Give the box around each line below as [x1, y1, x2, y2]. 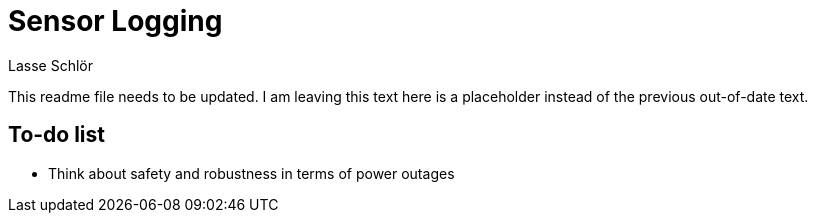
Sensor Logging [8, 4, 223, 38]
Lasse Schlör [8, 56, 93, 74]
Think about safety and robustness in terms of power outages [48, 164, 455, 182]
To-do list [8, 122, 106, 148]
